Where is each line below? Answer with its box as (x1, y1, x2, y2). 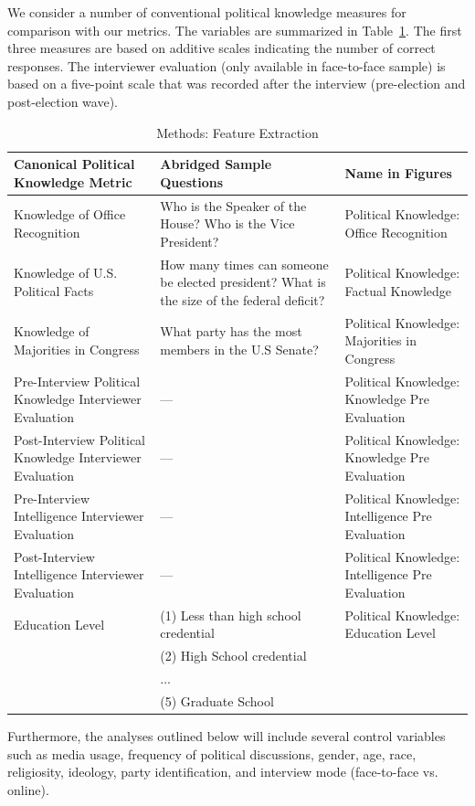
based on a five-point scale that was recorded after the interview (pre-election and (7, 74, 466, 93)
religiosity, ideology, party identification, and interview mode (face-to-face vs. (7, 762, 438, 781)
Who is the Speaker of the (160, 196, 307, 215)
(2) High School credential (160, 646, 307, 665)
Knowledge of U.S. (14, 263, 118, 282)
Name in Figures (344, 163, 452, 182)
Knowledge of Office (14, 205, 126, 224)
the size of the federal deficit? (160, 290, 325, 309)
